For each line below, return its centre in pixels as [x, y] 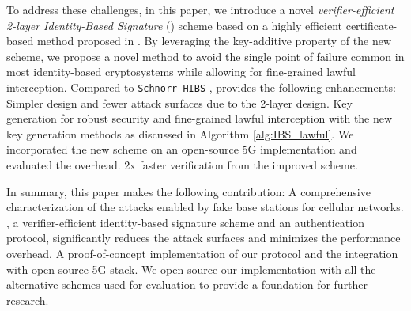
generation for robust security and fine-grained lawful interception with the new [200, 118]
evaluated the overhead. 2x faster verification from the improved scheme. [182, 165]
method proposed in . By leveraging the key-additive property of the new [214, 41]
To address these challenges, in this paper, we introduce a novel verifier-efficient [200, 9]
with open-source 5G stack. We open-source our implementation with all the [191, 269]
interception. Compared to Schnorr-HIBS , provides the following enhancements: [201, 87]
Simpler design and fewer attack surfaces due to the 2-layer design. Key [179, 102]
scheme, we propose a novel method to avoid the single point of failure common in [205, 56]
